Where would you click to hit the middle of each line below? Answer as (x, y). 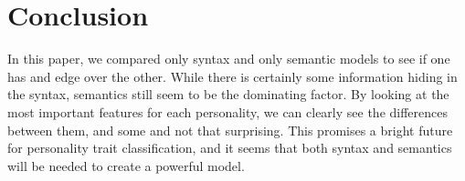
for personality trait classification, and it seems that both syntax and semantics (230, 148)
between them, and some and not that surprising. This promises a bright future (230, 130)
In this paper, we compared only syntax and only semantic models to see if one (229, 59)
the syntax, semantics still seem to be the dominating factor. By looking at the (228, 94)
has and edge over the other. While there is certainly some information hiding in (232, 76)
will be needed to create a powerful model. (126, 165)
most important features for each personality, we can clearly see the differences (228, 111)
